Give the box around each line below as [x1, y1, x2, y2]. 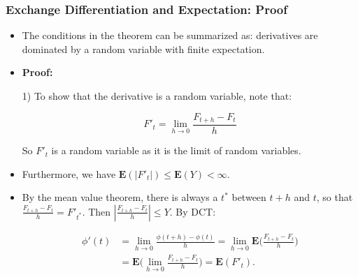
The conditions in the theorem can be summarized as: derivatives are [22, 28, 318, 43]
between [231, 190, 266, 204]
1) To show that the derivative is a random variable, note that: [22, 89, 292, 103]
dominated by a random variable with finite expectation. [22, 41, 265, 56]
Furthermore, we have [22, 166, 116, 181]
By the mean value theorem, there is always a [22, 190, 218, 204]
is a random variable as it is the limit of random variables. [51, 143, 301, 158]
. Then [82, 204, 111, 218]
